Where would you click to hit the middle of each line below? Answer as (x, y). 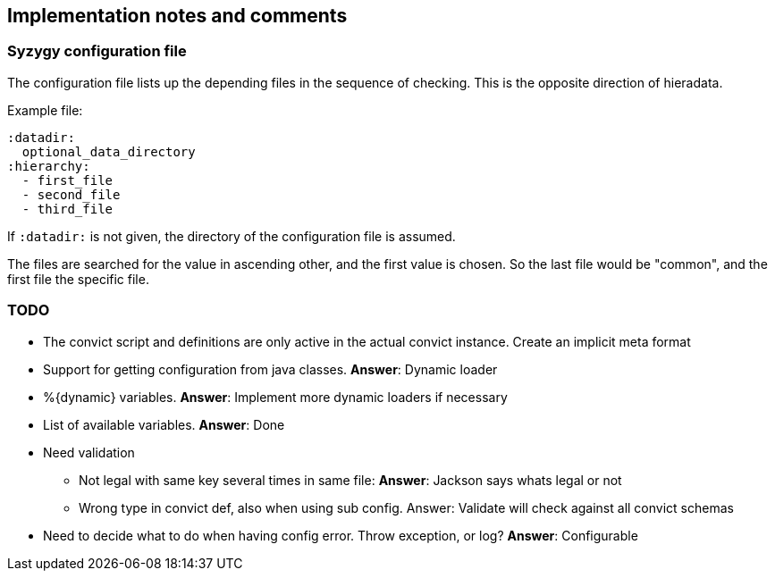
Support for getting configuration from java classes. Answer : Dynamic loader (270, 369)
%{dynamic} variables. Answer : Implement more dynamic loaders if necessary (275, 397)
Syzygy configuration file (97, 51)
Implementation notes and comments (177, 16)
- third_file (67, 209)
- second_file (71, 194)
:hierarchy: (49, 166)
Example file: (45, 110)
